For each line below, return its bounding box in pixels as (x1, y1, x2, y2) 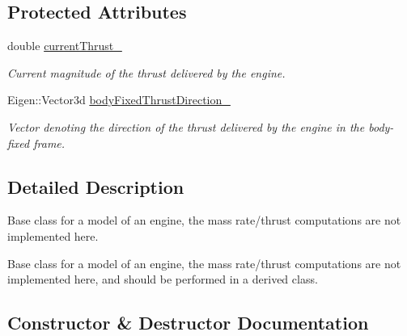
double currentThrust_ (7, 37, 122, 54)
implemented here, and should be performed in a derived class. (7, 271, 318, 288)
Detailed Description (7, 174, 184, 199)
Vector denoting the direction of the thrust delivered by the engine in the (7, 118, 365, 135)
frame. (33, 134, 66, 151)
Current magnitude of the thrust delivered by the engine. (7, 64, 286, 81)
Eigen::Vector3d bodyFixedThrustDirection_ (7, 91, 231, 108)
